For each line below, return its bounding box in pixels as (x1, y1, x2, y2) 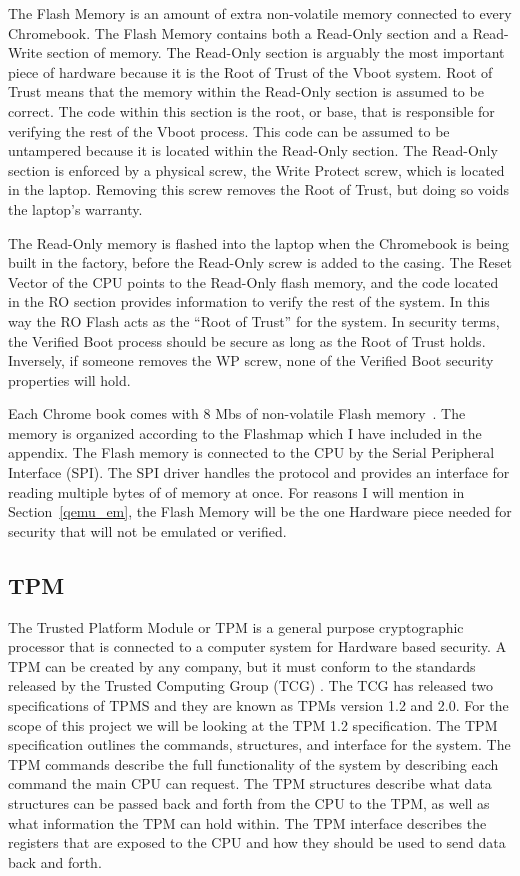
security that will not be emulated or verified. (8, 520, 287, 541)
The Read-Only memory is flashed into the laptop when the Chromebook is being (8, 232, 510, 253)
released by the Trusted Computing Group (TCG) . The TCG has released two (8, 675, 493, 696)
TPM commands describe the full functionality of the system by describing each (8, 753, 499, 774)
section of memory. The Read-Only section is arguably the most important (46, 42, 505, 63)
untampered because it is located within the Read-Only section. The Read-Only (8, 140, 498, 161)
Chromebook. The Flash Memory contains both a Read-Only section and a (8, 22, 468, 43)
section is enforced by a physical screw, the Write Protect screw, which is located (8, 159, 505, 180)
